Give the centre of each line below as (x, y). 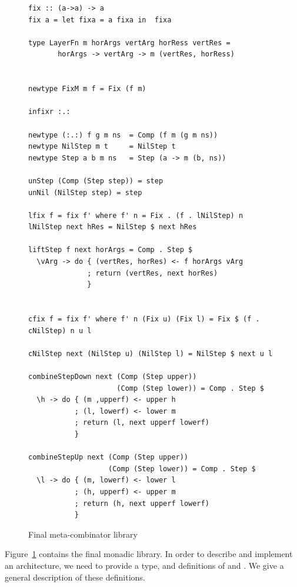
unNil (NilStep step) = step (85, 192)
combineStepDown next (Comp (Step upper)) (113, 377)
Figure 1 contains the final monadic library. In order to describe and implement (149, 554)
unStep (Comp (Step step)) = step (96, 181)
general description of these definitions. (75, 577)
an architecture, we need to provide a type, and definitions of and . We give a (144, 565)
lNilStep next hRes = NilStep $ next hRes (113, 227)
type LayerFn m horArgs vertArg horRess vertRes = (129, 43)
